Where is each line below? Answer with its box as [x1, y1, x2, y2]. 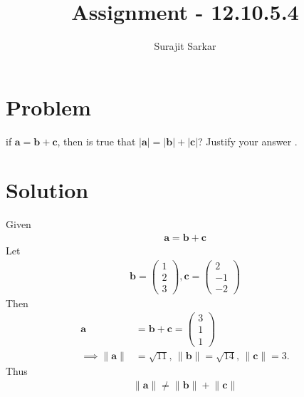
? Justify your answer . [198, 133, 298, 148]
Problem [6, 92, 91, 121]
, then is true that [57, 133, 136, 148]
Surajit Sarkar [154, 38, 216, 53]
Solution [6, 175, 89, 205]
